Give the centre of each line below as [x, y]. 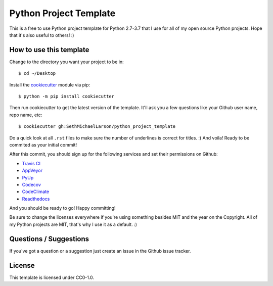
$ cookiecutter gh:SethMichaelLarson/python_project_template [97, 127]
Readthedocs [36, 199]
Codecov [32, 184]
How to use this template [49, 50]
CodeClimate [36, 192]
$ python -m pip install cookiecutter [66, 97]
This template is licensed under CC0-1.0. [52, 277]
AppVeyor [32, 171]
